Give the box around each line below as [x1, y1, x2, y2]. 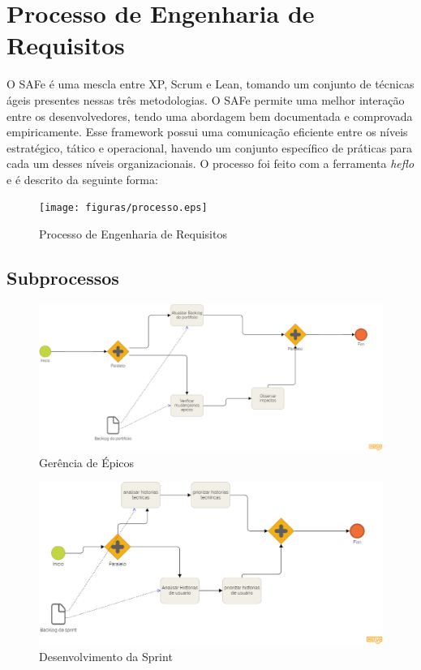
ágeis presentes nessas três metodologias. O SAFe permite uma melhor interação [6, 91, 405, 108]
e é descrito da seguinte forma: [6, 170, 158, 187]
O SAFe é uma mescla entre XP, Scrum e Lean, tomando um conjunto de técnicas [6, 75, 415, 92]
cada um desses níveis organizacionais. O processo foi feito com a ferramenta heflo [6, 155, 415, 172]
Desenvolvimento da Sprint [39, 647, 173, 664]
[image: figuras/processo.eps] [39, 202, 208, 214]
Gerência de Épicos [39, 453, 135, 470]
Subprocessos [6, 265, 119, 290]
